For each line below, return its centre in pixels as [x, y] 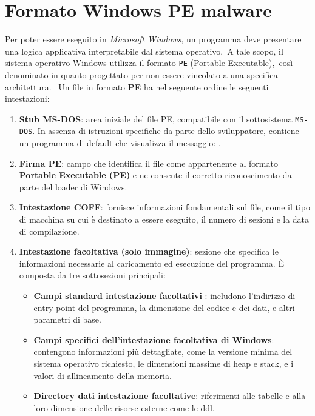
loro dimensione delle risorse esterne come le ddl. [124, 407]
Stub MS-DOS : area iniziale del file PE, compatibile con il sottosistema [156, 119]
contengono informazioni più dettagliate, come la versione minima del [163, 351]
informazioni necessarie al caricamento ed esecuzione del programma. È [151, 263]
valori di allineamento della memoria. [103, 375]
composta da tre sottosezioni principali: [92, 275]
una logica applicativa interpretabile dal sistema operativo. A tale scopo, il [144, 51]
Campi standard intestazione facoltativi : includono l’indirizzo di [164, 295]
